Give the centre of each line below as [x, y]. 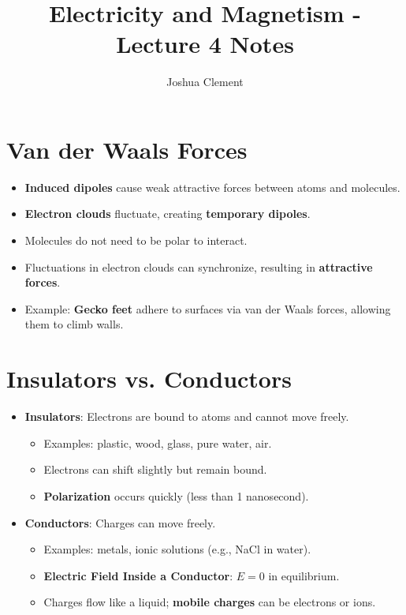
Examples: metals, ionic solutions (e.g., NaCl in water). [177, 549]
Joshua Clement [205, 82]
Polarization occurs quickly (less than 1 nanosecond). [176, 495]
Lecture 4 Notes [205, 44]
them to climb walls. [74, 324]
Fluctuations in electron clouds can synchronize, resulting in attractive [199, 266]
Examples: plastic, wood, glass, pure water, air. [158, 442]
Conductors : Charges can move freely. [120, 522]
